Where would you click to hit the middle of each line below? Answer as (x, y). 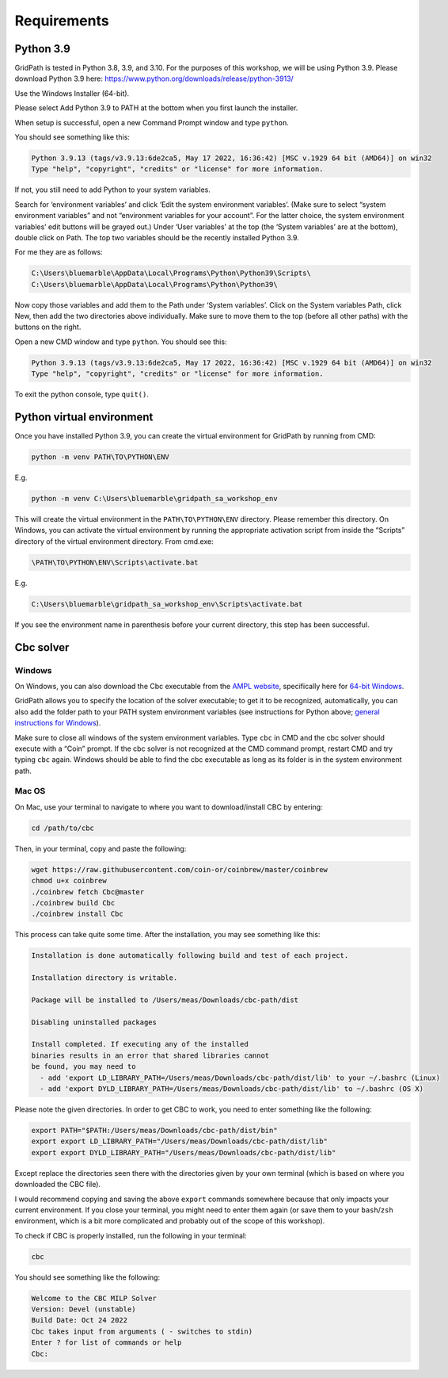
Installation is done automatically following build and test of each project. (190, 956)
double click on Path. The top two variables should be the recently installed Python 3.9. (157, 237)
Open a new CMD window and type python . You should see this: (121, 342)
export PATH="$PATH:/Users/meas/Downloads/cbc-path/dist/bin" (154, 1130)
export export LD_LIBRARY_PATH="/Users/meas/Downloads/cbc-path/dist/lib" (180, 1141)
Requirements (62, 21)
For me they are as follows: (59, 252)
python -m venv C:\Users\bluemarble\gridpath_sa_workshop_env (154, 499)
